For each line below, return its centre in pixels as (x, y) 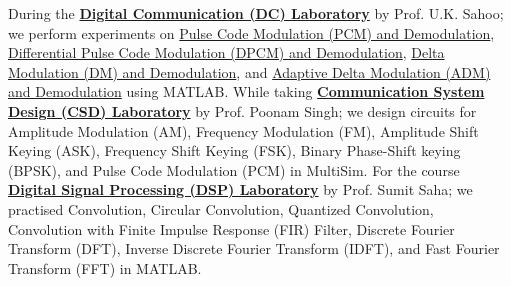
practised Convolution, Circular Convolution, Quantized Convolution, (221, 208)
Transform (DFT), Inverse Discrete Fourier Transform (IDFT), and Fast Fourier (254, 248)
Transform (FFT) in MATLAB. (105, 267)
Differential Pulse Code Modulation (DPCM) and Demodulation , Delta (226, 52)
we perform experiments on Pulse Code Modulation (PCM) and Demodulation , (251, 32)
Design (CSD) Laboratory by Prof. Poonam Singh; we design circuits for (242, 110)
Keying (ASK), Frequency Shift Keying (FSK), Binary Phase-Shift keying (234, 150)
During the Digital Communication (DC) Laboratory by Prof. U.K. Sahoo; (256, 13)
